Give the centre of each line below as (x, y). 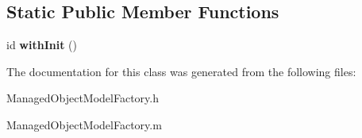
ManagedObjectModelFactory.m (84, 124)
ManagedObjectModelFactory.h (83, 98)
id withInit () (42, 45)
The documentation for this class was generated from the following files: (181, 71)
